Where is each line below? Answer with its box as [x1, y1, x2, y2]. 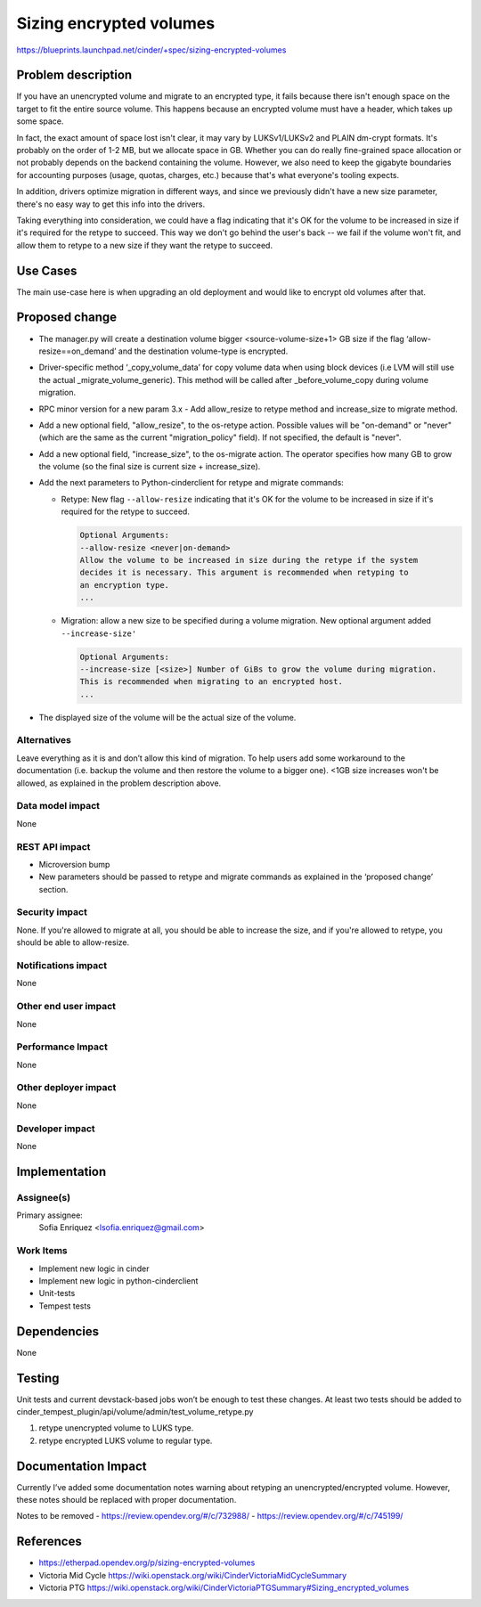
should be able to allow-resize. [16, 937, 129, 948]
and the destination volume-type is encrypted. [118, 346, 289, 356]
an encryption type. [79, 580, 169, 590]
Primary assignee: [16, 1210, 84, 1220]
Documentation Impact [16, 1458, 147, 1473]
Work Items [16, 1244, 68, 1257]
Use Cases [16, 263, 77, 278]
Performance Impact [16, 1040, 109, 1053]
